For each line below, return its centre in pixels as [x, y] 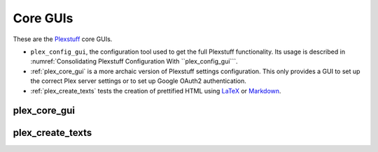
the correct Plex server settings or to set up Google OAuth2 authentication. [138, 81]
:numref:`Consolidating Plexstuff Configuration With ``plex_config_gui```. [134, 61]
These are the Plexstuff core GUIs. [63, 39]
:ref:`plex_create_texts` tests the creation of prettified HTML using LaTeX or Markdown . [156, 91]
